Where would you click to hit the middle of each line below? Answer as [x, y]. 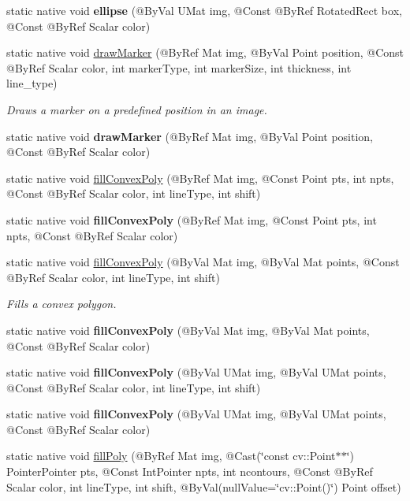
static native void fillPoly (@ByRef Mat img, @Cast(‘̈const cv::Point [171, 456]
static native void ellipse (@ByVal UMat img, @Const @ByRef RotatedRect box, [204, 10]
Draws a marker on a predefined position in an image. [137, 109]
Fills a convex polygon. [61, 304]
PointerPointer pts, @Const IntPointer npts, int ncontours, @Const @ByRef [190, 471]
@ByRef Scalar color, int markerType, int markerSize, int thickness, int [179, 67]
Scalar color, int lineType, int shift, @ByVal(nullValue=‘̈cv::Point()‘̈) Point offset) [204, 486]
